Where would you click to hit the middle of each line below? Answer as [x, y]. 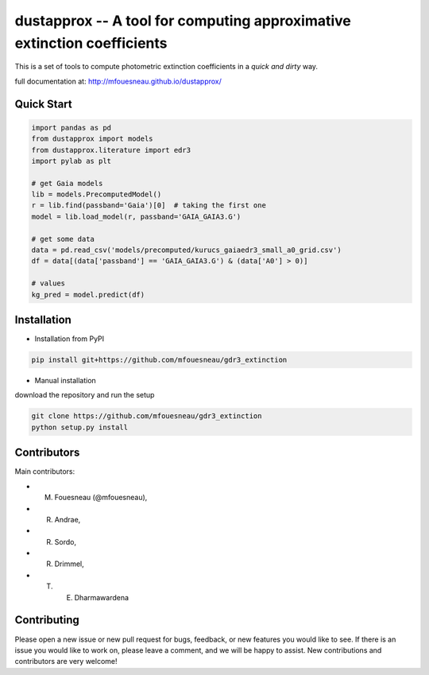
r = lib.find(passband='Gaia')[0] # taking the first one [149, 206]
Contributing [47, 620]
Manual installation [66, 381]
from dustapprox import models [93, 139]
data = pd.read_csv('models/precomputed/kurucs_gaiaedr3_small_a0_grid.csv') [186, 250]
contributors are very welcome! [66, 661]
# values [48, 283]
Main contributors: [45, 471]
